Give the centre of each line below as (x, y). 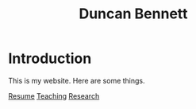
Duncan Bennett (133, 14)
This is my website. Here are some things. (77, 80)
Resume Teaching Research (54, 95)
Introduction (50, 58)
